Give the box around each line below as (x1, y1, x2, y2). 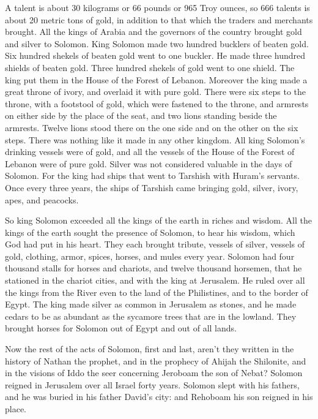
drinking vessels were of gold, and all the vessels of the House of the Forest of (5, 145, 295, 158)
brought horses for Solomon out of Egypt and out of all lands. (5, 322, 237, 334)
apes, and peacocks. (5, 193, 79, 206)
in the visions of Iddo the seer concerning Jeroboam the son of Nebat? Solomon (5, 366, 303, 379)
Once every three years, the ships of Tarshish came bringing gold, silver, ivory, (5, 181, 298, 194)
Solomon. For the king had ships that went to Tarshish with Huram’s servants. (5, 169, 300, 182)
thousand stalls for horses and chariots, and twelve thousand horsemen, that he (5, 262, 302, 274)
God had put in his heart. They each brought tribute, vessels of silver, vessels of (5, 238, 305, 251)
